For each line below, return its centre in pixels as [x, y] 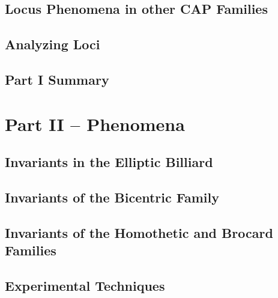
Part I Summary [57, 79]
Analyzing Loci [53, 44]
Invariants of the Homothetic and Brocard [139, 232]
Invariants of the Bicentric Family [112, 197]
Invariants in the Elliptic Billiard [109, 162]
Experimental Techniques [85, 285]
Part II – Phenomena [95, 123]
